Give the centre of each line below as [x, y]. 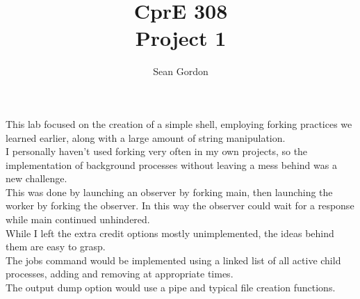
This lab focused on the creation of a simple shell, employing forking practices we [179, 123]
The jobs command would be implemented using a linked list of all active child [173, 260]
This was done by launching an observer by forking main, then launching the [169, 192]
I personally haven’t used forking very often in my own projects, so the [157, 151]
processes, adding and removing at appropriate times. [120, 274]
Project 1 [181, 38]
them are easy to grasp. [56, 247]
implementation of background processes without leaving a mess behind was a [171, 164]
